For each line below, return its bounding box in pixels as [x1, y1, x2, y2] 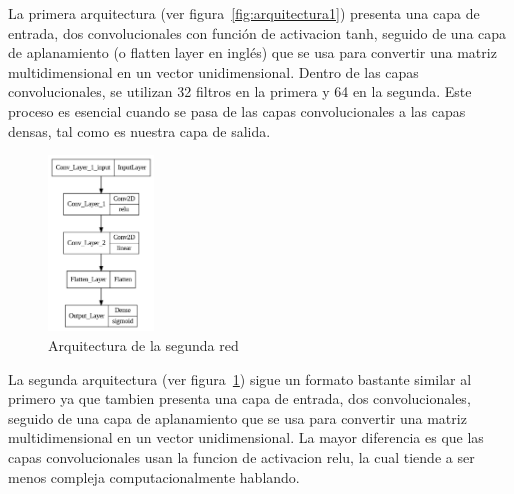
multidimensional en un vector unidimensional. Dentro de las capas [8, 61, 419, 82]
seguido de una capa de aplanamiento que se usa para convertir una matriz [8, 407, 467, 428]
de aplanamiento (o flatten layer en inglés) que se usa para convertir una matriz [8, 42, 497, 63]
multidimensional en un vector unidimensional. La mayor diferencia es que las [8, 427, 484, 448]
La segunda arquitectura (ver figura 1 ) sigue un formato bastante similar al [8, 368, 472, 389]
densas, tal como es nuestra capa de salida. [8, 120, 271, 141]
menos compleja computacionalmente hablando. [8, 466, 300, 487]
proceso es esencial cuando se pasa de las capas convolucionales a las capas [8, 100, 466, 121]
